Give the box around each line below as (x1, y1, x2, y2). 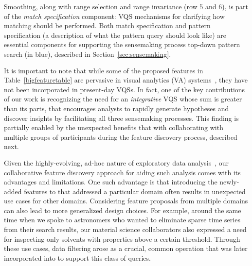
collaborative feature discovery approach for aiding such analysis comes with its (4, 167, 241, 177)
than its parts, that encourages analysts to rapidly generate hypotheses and (4, 103, 229, 113)
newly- (219, 177, 239, 187)
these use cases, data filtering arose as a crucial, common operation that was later (4, 243, 248, 253)
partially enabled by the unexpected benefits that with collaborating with (4, 122, 223, 133)
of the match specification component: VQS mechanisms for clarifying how (4, 11, 225, 21)
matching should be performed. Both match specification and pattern (4, 20, 211, 31)
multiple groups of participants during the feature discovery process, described (4, 132, 237, 142)
